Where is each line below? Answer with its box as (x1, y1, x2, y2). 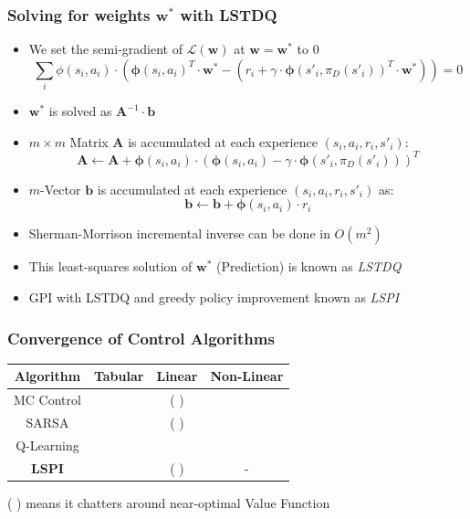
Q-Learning (16, 435, 79, 454)
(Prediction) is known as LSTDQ (215, 257, 402, 276)
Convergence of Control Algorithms (7, 326, 275, 349)
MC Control (14, 390, 81, 409)
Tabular (93, 366, 144, 386)
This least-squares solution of (28, 257, 193, 276)
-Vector (40, 179, 81, 198)
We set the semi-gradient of (28, 39, 183, 58)
